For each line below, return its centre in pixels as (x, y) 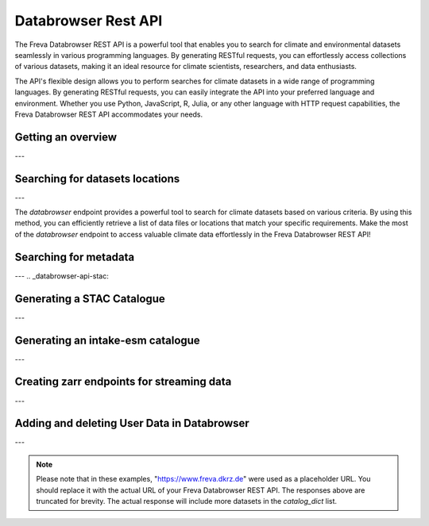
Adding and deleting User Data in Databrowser (132, 423)
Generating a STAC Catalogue (90, 299)
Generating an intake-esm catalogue (107, 340)
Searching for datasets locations (97, 179)
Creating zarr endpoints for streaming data (123, 382)
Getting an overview (66, 137)
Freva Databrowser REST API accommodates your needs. (109, 114)
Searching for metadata (75, 257)
